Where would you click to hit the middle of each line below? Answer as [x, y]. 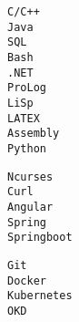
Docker [27, 280]
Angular [30, 207]
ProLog [27, 88]
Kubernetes [40, 296]
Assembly [34, 134]
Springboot [40, 238]
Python [27, 148]
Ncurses [30, 177]
